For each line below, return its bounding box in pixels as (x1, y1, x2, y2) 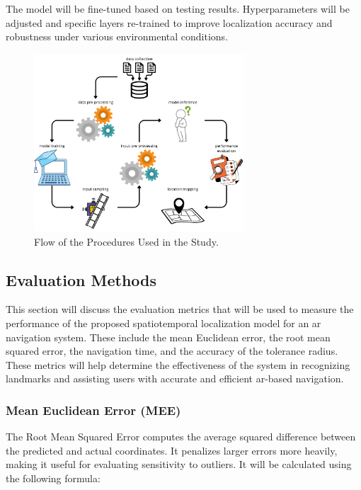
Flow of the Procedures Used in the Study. (34, 234, 219, 249)
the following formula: (6, 470, 101, 485)
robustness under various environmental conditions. (6, 29, 229, 44)
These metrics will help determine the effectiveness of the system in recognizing (6, 357, 350, 372)
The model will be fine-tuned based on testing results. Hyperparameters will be (6, 1, 350, 16)
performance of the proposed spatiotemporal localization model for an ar (6, 316, 321, 330)
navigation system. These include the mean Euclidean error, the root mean (6, 329, 331, 344)
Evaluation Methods (6, 268, 157, 290)
